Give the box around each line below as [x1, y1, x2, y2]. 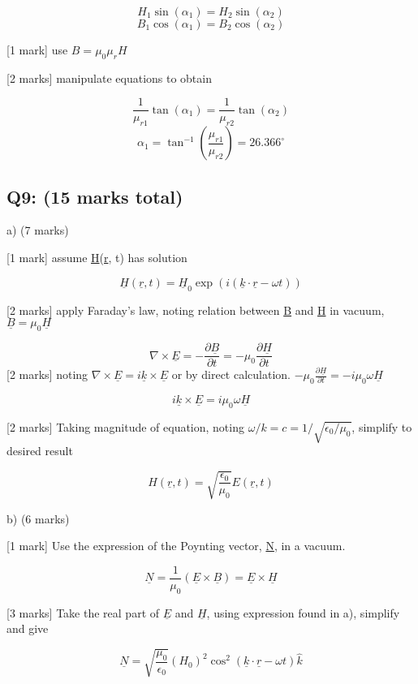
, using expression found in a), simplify [206, 604, 400, 621]
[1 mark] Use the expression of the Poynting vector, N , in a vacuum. [6, 537, 346, 554]
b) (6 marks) [6, 510, 70, 527]
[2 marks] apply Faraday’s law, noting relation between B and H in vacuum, [6, 301, 385, 318]
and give [6, 620, 49, 637]
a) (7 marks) [6, 222, 69, 239]
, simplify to [351, 418, 412, 435]
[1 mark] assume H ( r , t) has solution [6, 249, 187, 266]
